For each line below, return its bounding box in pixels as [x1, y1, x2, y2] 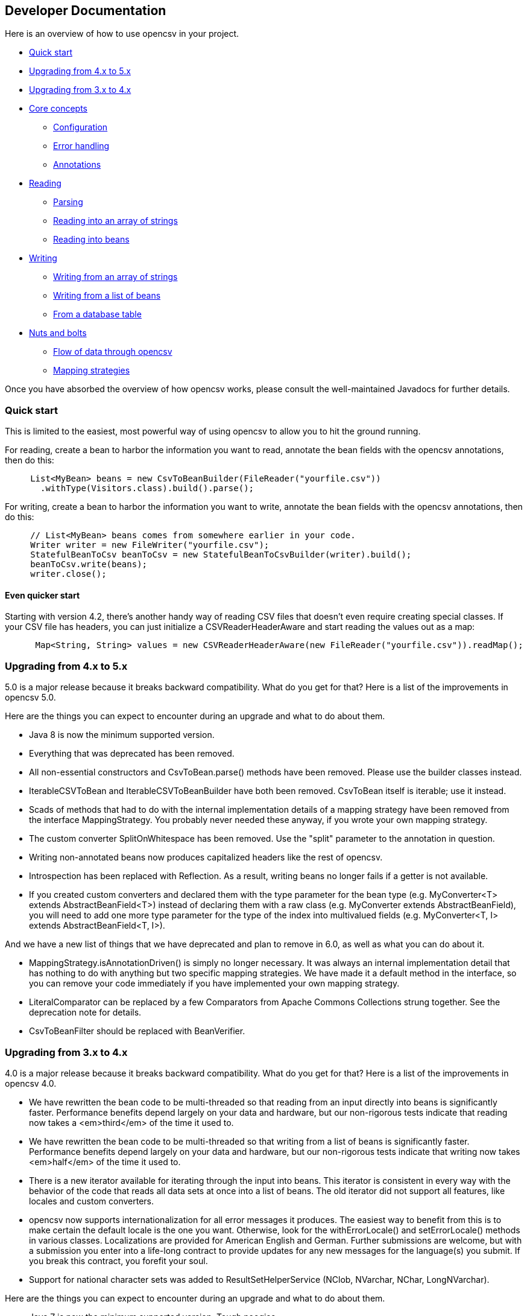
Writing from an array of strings [53, 272, 178, 282]
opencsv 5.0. [5, 692, 56, 703]
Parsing [53, 197, 83, 208]
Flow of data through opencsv [53, 346, 172, 357]
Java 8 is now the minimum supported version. [29, 730, 215, 740]
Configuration [53, 122, 108, 133]
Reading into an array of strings [53, 215, 178, 226]
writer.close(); [30, 569, 107, 579]
